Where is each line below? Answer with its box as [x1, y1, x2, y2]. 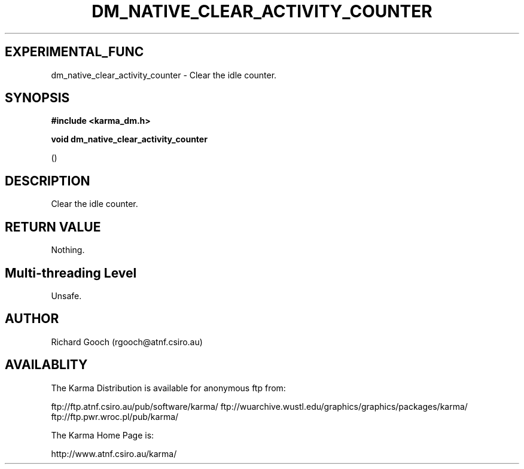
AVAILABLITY [5, 357, 88, 373]
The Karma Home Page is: [51, 430, 154, 440]
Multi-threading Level [5, 265, 137, 281]
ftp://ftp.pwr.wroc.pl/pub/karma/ [51, 411, 179, 422]
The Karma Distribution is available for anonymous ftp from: [51, 382, 286, 393]
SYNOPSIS [5, 90, 70, 106]
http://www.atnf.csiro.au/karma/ [51, 448, 177, 459]
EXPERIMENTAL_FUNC [5, 44, 144, 60]
